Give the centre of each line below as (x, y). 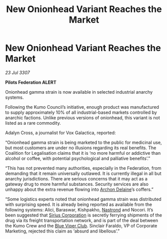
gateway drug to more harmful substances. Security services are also (77, 184)
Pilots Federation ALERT (31, 82)
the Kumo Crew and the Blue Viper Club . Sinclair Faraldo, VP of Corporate (81, 225)
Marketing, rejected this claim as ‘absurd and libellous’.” (62, 231)
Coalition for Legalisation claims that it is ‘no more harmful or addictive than (83, 153)
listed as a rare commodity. (33, 123)
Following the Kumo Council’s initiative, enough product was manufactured (82, 107)
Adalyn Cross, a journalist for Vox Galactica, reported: (60, 133)
